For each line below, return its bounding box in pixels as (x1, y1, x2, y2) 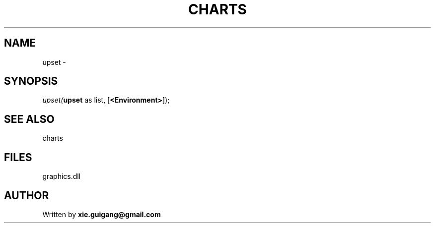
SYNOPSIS (4, 75, 58, 88)
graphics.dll (42, 172, 81, 181)
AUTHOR (4, 189, 49, 202)
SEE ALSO (4, 113, 55, 125)
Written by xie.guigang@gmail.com (42, 210, 161, 219)
